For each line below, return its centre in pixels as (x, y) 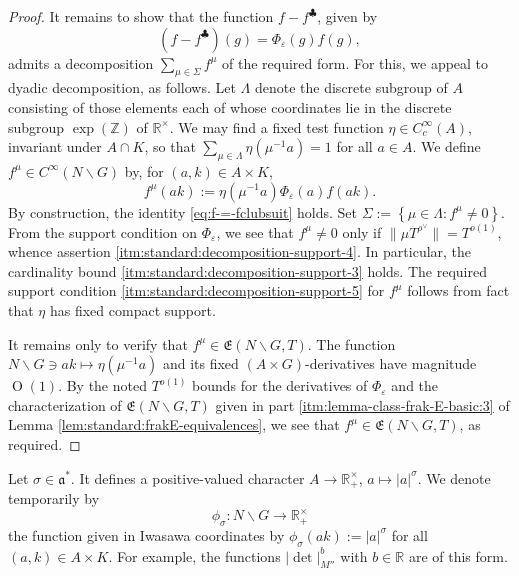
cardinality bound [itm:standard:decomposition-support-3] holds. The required (247, 270)
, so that (170, 146)
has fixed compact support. (132, 309)
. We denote (454, 477)
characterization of (65, 404)
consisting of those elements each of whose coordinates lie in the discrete (230, 106)
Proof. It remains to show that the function (141, 16)
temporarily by (54, 498)
